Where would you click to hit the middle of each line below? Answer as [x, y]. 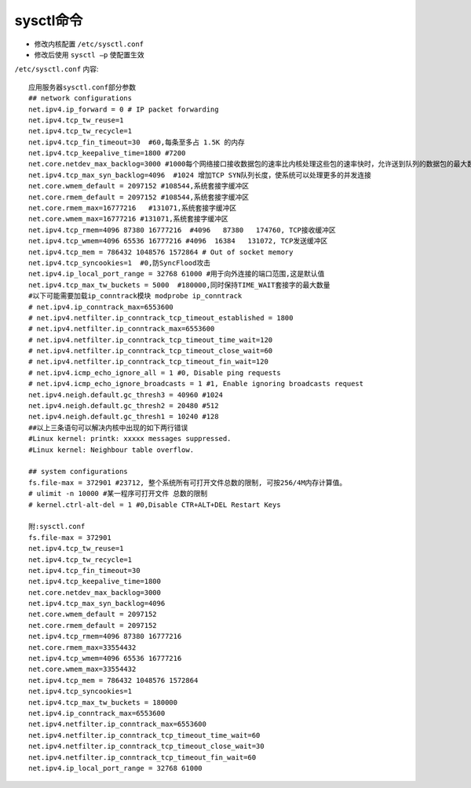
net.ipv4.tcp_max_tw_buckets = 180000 [103, 702]
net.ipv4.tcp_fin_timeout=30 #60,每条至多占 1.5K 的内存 [137, 142]
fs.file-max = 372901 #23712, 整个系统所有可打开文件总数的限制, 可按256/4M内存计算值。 [188, 482]
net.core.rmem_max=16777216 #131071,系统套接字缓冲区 [133, 208]
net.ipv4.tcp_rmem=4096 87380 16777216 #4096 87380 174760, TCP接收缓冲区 [183, 230]
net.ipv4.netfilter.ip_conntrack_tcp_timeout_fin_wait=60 [142, 757]
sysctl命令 [49, 20]
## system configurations [78, 472]
